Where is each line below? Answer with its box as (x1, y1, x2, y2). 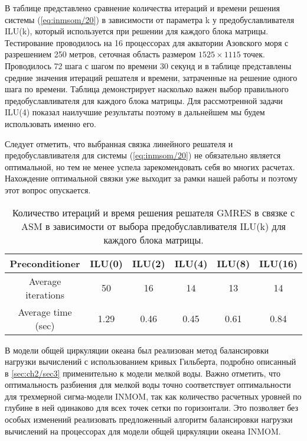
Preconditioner (9, 256, 80, 270)
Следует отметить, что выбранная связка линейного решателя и (5, 137, 233, 150)
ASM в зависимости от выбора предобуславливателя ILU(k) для (21, 219, 286, 233)
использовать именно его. (5, 117, 96, 129)
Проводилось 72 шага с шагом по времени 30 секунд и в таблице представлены (5, 59, 292, 72)
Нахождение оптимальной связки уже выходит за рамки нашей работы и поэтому (5, 172, 298, 184)
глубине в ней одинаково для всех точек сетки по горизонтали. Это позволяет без (5, 401, 299, 414)
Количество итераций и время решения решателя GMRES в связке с (12, 205, 295, 219)
